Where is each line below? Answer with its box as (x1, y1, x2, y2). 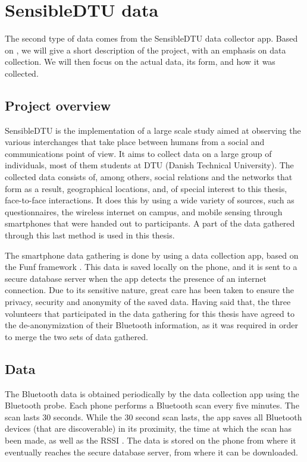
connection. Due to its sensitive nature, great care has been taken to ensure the (5, 284, 295, 296)
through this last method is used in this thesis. (5, 229, 175, 241)
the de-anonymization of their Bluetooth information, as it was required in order (5, 319, 298, 331)
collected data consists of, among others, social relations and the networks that (5, 171, 293, 183)
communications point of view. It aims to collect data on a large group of (5, 147, 272, 159)
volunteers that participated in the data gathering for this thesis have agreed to (5, 307, 295, 319)
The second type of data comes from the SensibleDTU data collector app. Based (5, 32, 298, 45)
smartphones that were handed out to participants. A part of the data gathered (5, 217, 295, 230)
